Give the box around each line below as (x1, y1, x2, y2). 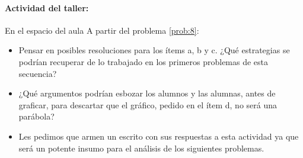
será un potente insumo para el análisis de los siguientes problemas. (18, 141, 264, 154)
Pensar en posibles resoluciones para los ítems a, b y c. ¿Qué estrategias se (18, 44, 290, 56)
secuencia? (18, 67, 57, 79)
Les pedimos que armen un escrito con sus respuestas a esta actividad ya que (18, 130, 299, 142)
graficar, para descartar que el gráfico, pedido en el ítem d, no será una (18, 98, 277, 111)
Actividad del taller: (5, 1, 89, 14)
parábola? (18, 110, 55, 122)
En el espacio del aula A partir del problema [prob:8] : (5, 24, 199, 36)
